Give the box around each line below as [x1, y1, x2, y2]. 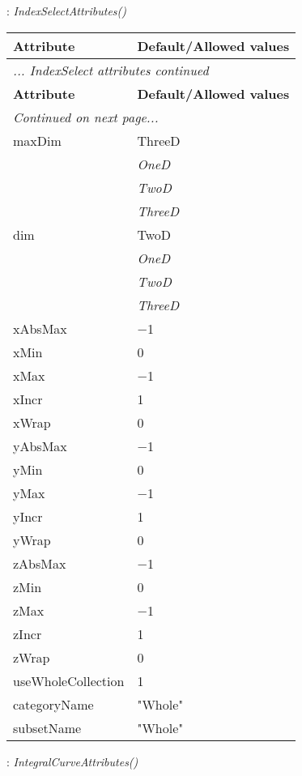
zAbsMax [13, 553, 66, 573]
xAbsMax [13, 318, 67, 338]
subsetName [13, 718, 82, 737]
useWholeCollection [13, 671, 125, 690]
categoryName [13, 694, 94, 714]
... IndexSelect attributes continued [13, 60, 209, 79]
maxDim [13, 130, 62, 150]
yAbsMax [13, 436, 67, 455]
